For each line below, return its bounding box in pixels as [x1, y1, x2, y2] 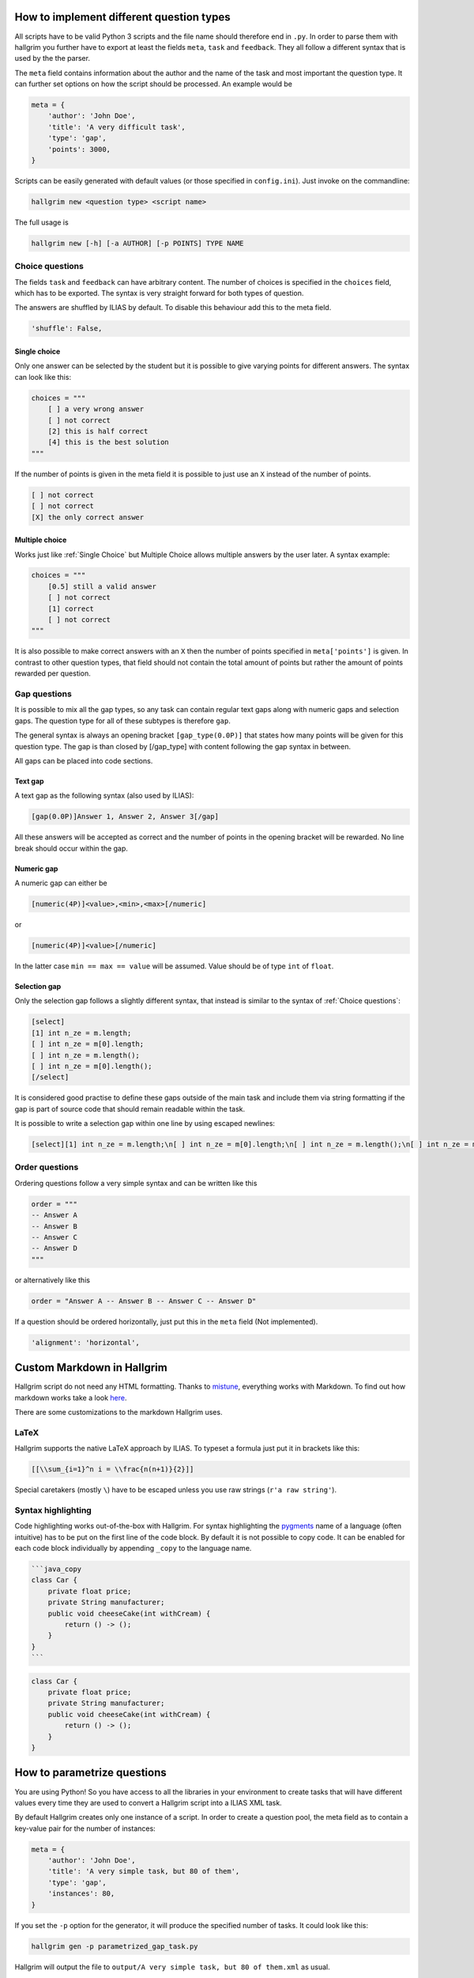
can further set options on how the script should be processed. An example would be [14, 79, 292, 89]
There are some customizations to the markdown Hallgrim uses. [14, 1407, 223, 1416]
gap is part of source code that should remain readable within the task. [14, 1104, 246, 1113]
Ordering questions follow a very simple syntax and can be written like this [14, 1178, 258, 1188]
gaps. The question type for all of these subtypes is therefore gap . [14, 716, 231, 726]
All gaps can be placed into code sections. [14, 756, 153, 765]
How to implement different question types [14, 10, 231, 24]
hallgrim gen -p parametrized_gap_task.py [31, 1942, 198, 1950]
